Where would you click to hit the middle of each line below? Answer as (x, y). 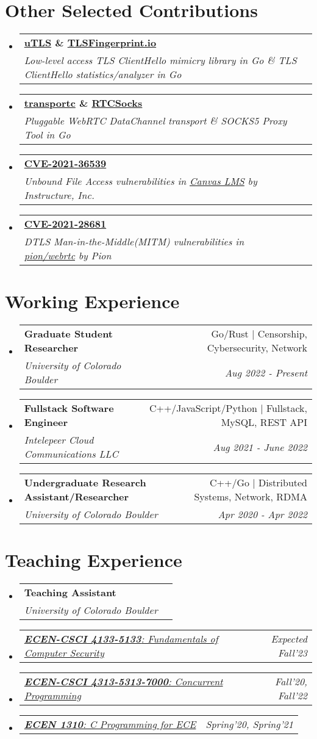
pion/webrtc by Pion (68, 256)
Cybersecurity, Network (257, 348)
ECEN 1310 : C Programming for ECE (110, 724)
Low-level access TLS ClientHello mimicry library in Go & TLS (160, 60)
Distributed (283, 483)
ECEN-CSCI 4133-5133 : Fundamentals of (121, 639)
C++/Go (229, 483)
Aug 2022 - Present (266, 372)
